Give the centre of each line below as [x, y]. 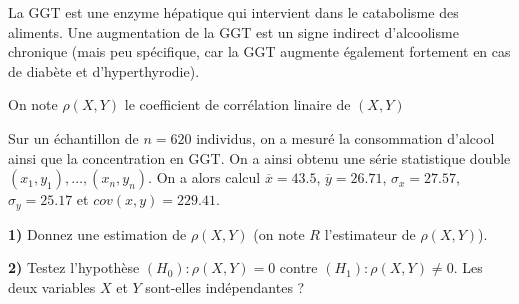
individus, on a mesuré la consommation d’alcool [345, 137]
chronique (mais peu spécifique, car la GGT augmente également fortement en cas [259, 51]
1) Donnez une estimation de [97, 233]
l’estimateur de [370, 233]
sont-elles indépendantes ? [225, 286]
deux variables [52, 286]
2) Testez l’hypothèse [74, 267]
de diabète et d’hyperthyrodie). [104, 70]
